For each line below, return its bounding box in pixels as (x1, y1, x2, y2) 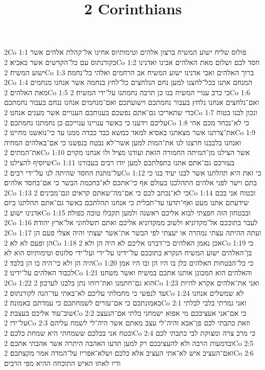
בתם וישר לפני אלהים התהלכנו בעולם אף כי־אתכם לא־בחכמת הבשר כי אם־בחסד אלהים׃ (4, 177, 257, 188)
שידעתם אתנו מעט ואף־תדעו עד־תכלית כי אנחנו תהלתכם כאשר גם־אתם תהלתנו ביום (4, 197, 249, 208)
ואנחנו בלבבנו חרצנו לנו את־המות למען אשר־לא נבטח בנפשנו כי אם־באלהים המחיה (4, 137, 241, 147)
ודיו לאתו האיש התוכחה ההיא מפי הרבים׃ (4, 357, 121, 368)
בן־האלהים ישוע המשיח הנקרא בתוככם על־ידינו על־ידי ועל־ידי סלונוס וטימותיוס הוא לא (4, 247, 252, 258)
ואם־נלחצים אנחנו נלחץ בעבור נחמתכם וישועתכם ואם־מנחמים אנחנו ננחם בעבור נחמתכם (4, 97, 259, 107)
